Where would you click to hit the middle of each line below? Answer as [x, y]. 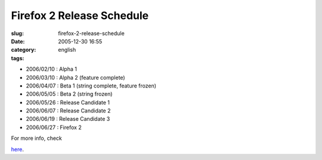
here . [17, 149]
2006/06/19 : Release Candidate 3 [68, 119]
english [67, 50]
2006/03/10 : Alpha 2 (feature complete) [75, 77]
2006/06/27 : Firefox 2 [54, 127]
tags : [18, 58]
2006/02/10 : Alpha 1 [52, 69]
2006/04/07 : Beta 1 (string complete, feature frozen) [91, 86]
